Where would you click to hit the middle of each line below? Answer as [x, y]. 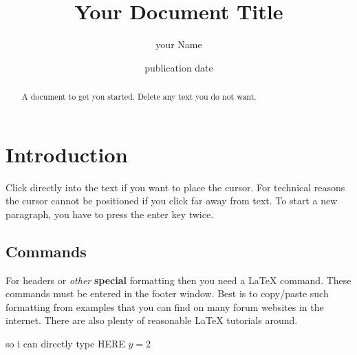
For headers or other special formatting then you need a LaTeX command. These [178, 280]
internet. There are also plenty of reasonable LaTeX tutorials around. [152, 320]
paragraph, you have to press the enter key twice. [110, 214]
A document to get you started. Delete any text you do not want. [139, 97]
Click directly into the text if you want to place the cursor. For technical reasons [175, 187]
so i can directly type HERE [65, 344]
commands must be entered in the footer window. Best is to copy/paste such [167, 293]
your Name [179, 44]
